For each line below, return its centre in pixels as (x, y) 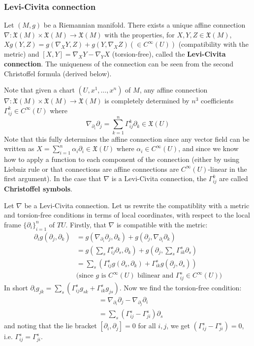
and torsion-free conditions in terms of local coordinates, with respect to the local (127, 215)
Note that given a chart (39, 90)
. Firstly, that (86, 224)
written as (19, 148)
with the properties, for (140, 34)
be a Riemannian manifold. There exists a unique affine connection (144, 25)
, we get (178, 326)
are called (234, 178)
